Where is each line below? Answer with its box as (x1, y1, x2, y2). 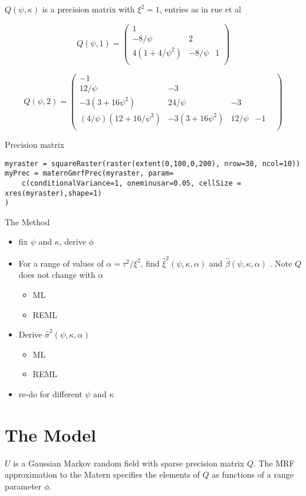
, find (140, 257, 160, 269)
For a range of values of (18, 257, 104, 269)
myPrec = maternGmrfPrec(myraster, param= (5, 169, 174, 178)
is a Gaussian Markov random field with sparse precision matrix (13, 456, 245, 469)
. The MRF (253, 456, 295, 469)
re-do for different (18, 387, 83, 400)
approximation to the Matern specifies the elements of (5, 468, 200, 481)
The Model (5, 422, 96, 446)
